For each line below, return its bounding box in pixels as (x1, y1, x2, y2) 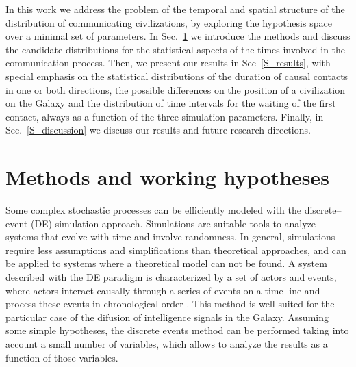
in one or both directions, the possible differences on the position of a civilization (5, 82, 345, 97)
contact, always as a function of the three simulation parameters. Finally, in (5, 109, 324, 123)
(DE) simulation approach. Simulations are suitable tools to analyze (30, 216, 316, 230)
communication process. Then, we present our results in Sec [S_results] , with (5, 55, 331, 70)
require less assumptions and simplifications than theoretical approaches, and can (5, 242, 346, 257)
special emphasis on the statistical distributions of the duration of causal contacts (5, 68, 348, 83)
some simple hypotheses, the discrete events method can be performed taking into (5, 323, 349, 338)
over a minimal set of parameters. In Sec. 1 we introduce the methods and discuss (5, 29, 351, 43)
